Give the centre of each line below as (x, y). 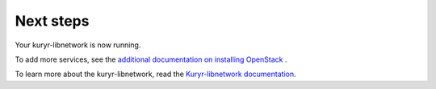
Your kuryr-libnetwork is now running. (78, 45)
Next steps (52, 21)
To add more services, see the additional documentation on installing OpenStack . (151, 59)
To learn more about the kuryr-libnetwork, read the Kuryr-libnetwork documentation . (155, 74)
